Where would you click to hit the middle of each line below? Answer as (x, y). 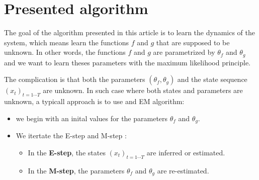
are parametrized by (184, 52)
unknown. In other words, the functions (65, 52)
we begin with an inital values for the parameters (92, 118)
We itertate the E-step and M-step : (71, 136)
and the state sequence (212, 79)
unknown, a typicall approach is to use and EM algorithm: (94, 101)
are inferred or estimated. (186, 152)
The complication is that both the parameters (75, 79)
